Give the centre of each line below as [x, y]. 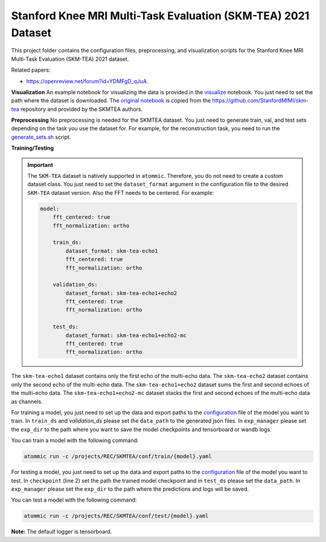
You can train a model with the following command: [75, 441]
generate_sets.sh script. [41, 137]
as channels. [27, 402]
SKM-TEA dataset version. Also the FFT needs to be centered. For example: [121, 192]
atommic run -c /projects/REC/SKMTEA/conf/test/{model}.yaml [116, 516]
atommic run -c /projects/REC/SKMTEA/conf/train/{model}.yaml [118, 456]
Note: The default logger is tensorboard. [62, 532]
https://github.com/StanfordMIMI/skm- [260, 101]
